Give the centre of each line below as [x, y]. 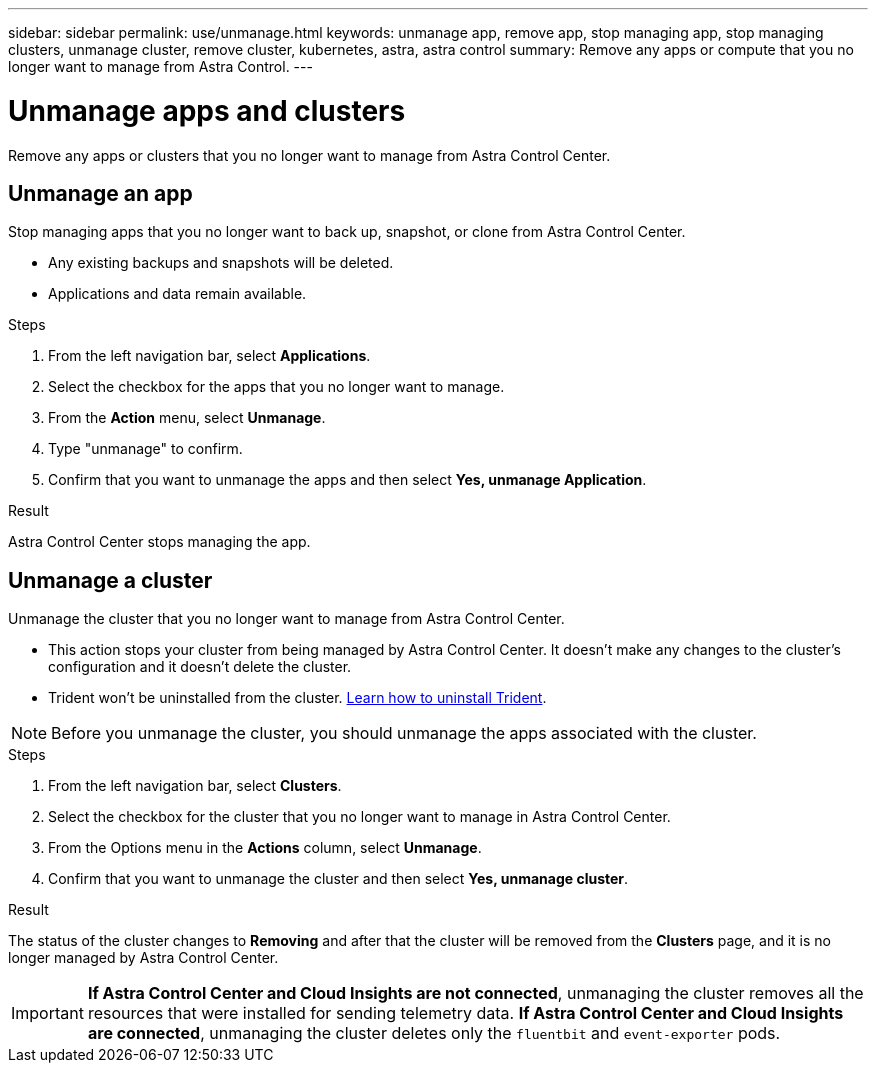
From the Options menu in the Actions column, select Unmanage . [265, 848]
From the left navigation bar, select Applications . [209, 356]
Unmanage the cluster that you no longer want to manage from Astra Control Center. [286, 619]
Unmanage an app [100, 193]
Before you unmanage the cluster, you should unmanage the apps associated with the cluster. [404, 733]
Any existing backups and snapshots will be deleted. [221, 263]
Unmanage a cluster [110, 580]
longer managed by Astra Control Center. [143, 958]
